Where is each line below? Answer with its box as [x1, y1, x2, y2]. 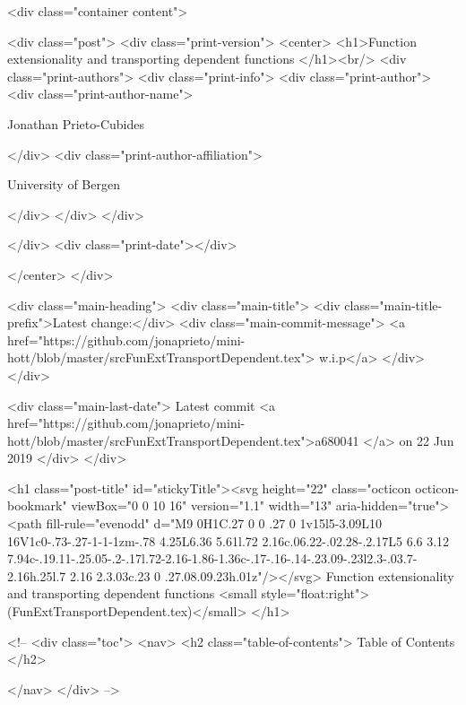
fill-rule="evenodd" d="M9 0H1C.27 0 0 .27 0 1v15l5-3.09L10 [46, 514, 383, 533]
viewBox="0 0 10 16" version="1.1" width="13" [71, 496, 332, 515]
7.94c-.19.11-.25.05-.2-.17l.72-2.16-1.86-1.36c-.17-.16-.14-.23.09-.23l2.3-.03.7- [7, 549, 418, 568]
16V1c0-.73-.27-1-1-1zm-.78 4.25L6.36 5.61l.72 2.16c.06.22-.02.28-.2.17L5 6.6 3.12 [7, 531, 450, 550]
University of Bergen [7, 175, 120, 194]
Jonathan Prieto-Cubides [7, 114, 144, 133]
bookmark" [7, 496, 67, 515]
